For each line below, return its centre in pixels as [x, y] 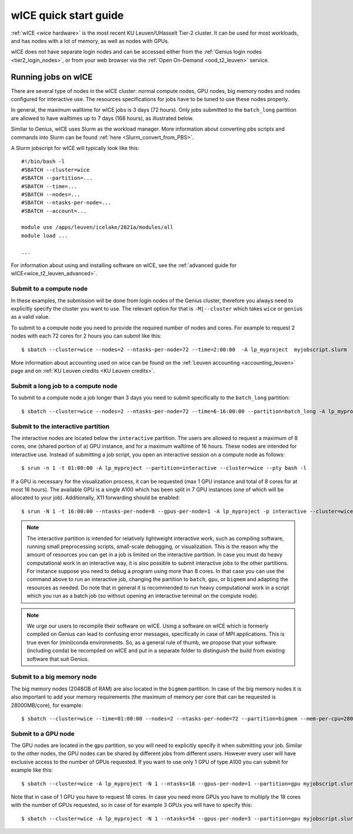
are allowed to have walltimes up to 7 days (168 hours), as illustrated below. [102, 118]
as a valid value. [30, 317]
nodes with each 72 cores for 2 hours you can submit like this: [86, 336]
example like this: [32, 770]
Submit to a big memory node [54, 677]
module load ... [45, 236]
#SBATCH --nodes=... [51, 194]
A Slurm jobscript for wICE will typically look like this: [75, 148]
